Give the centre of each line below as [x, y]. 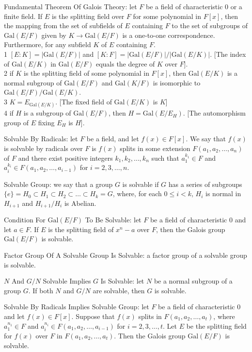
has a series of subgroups [205, 184]
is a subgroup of [47, 113]
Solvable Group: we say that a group [58, 184]
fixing [46, 122]
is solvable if [141, 184]
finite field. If [23, 16]
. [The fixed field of [84, 101]
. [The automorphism [214, 113]
